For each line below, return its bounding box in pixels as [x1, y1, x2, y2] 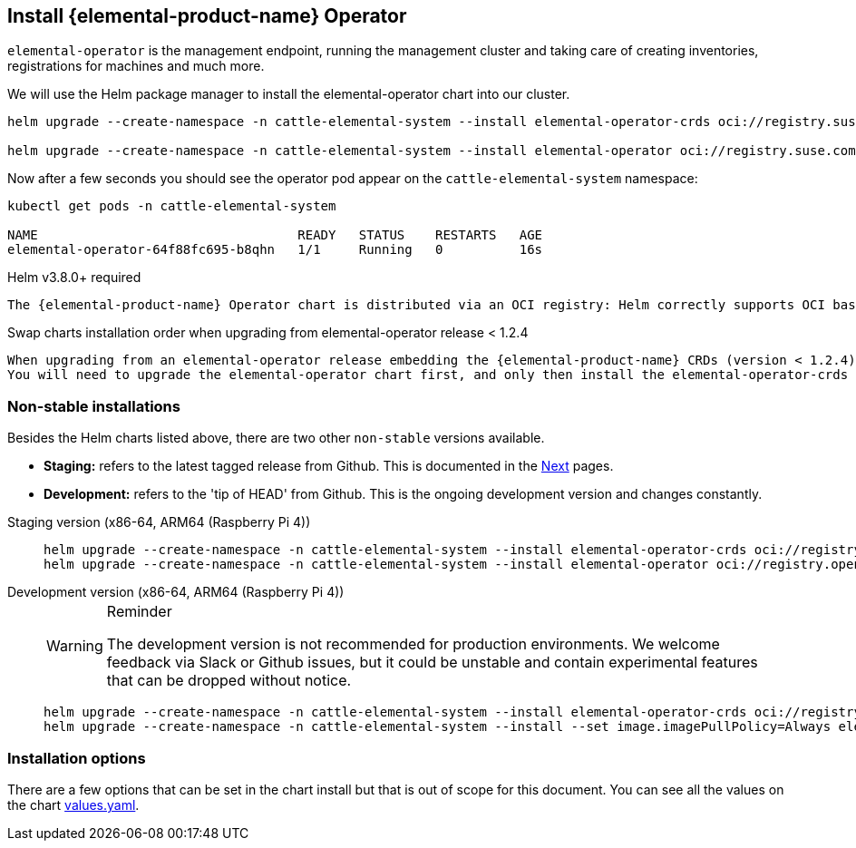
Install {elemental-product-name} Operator [7, 5, 407, 27]
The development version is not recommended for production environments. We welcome [106, 635, 720, 654]
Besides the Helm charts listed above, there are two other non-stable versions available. [7, 430, 545, 446]
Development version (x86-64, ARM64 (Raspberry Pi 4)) [7, 584, 345, 600]
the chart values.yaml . [7, 796, 140, 813]
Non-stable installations [7, 396, 180, 415]
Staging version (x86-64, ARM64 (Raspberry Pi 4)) [7, 514, 311, 531]
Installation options [7, 748, 146, 767]
